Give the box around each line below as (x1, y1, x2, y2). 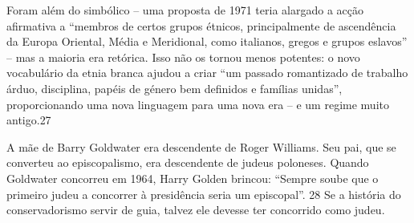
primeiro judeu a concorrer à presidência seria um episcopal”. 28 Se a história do (6, 185, 401, 202)
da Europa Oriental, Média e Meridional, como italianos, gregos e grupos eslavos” (6, 33, 408, 50)
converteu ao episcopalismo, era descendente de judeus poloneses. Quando (6, 154, 369, 171)
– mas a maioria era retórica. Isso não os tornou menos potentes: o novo (6, 48, 360, 65)
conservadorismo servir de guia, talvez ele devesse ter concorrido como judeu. (6, 201, 385, 218)
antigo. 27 (6, 111, 51, 128)
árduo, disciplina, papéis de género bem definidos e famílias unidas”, (6, 79, 343, 96)
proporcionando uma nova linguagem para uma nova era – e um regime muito (6, 95, 389, 112)
